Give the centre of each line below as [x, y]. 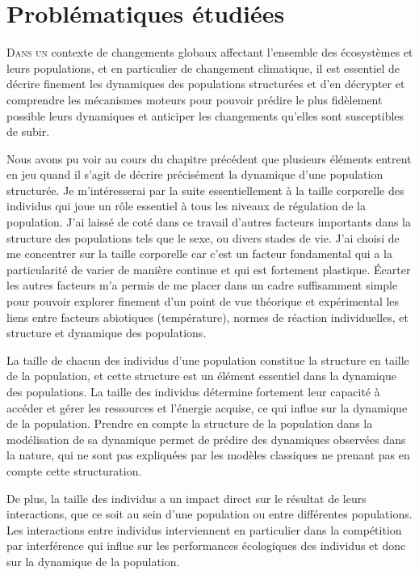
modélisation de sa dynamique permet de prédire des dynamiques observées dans [206, 439]
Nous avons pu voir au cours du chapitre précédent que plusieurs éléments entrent [209, 158]
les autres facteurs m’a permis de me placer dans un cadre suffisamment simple [202, 285]
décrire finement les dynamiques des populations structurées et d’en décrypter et [206, 84]
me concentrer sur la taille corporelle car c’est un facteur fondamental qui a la [199, 254]
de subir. [28, 131]
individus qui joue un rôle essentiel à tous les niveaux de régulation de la [186, 206]
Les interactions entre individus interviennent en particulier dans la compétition [204, 529]
